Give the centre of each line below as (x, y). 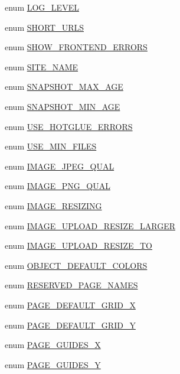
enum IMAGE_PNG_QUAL (58, 186)
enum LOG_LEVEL (42, 7)
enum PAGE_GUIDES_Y (53, 364)
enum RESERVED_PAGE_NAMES (71, 285)
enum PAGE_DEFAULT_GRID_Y (70, 325)
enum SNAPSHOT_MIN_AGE (63, 106)
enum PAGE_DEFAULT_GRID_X (70, 305)
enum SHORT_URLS (44, 27)
